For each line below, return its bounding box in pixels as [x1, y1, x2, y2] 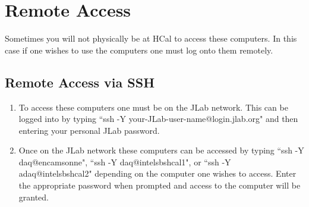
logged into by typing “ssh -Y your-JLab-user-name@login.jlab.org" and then [18, 112, 298, 125]
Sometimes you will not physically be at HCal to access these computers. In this [5, 32, 297, 45]
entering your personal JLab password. [18, 124, 160, 136]
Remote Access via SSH [5, 73, 155, 91]
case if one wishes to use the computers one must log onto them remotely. [5, 43, 273, 56]
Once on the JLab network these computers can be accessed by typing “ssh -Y [18, 144, 304, 156]
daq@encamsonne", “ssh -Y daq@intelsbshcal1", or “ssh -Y [18, 155, 231, 168]
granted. [18, 190, 49, 203]
